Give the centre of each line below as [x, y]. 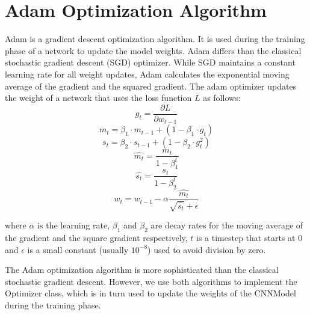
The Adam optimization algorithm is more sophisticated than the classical [142, 270]
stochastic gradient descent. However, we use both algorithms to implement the [151, 281]
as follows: [222, 98]
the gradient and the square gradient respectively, [96, 238]
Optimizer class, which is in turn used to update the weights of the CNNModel [150, 293]
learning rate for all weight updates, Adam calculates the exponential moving [147, 74]
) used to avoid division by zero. [207, 249]
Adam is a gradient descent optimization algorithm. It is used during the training [155, 39]
